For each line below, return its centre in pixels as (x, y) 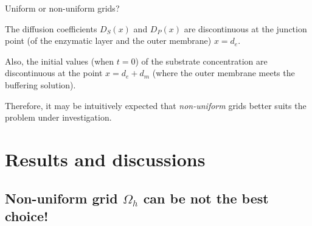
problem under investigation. (58, 117)
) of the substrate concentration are (201, 61)
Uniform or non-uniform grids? (62, 8)
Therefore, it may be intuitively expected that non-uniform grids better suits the (156, 105)
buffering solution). (40, 84)
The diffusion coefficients (51, 28)
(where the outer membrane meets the (224, 73)
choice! (27, 215)
